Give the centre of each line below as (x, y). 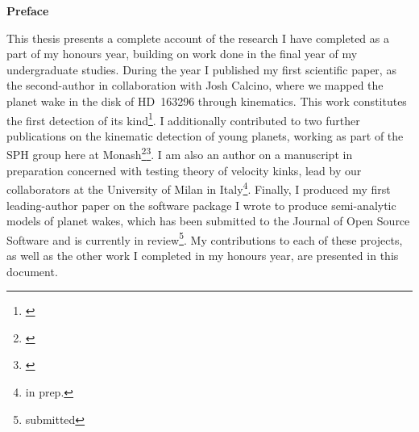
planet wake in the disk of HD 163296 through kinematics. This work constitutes (207, 101)
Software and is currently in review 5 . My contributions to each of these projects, (205, 238)
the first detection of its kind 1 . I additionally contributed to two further (183, 119)
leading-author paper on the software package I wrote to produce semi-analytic (201, 205)
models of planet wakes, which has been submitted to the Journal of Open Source (208, 221)
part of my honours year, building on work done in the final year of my (182, 54)
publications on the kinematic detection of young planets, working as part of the (205, 135)
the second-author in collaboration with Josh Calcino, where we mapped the (195, 85)
